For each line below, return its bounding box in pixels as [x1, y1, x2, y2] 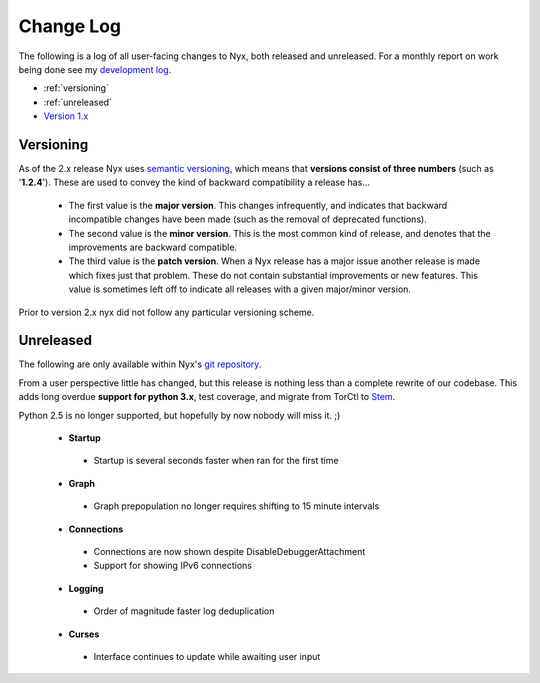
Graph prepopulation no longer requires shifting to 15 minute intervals [93, 500, 380, 512]
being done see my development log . [18, 63, 172, 75]
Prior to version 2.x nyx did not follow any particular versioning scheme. [18, 306, 315, 318]
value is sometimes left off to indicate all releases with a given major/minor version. [68, 283, 412, 295]
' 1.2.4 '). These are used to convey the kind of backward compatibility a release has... [18, 176, 370, 189]
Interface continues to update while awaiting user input [93, 650, 321, 662]
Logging [68, 582, 104, 594]
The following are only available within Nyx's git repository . [18, 358, 262, 370]
